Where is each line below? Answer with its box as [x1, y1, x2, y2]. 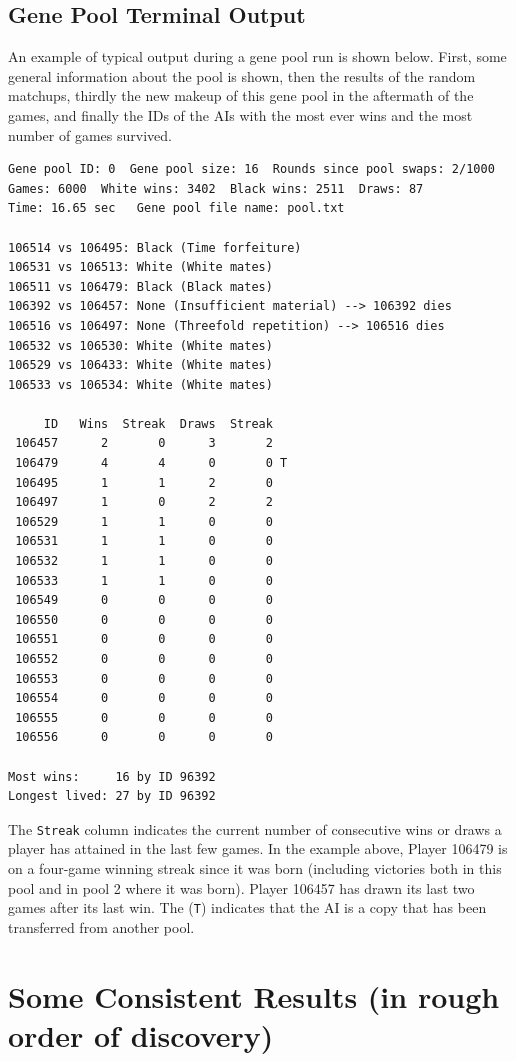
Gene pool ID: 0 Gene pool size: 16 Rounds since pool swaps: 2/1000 [8, 162, 495, 177]
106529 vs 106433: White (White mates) [8, 358, 273, 373]
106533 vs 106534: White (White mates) [8, 377, 273, 392]
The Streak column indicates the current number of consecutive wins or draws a [8, 818, 502, 839]
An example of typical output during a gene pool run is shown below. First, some [8, 46, 507, 67]
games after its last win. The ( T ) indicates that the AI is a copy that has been [8, 897, 487, 918]
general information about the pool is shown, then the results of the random [8, 65, 476, 86]
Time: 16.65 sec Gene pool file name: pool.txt [8, 201, 345, 216]
